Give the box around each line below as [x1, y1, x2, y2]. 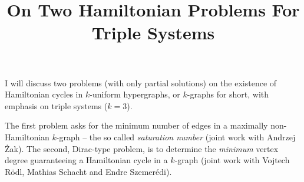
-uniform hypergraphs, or [90, 88, 180, 100]
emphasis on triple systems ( [5, 99, 108, 112]
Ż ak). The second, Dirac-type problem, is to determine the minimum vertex [5, 142, 279, 154]
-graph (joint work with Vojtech [174, 154, 290, 166]
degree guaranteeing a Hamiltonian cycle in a [5, 154, 168, 166]
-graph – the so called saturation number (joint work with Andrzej [56, 130, 296, 143]
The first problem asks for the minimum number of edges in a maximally [5, 119, 268, 132]
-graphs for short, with [187, 88, 269, 100]
